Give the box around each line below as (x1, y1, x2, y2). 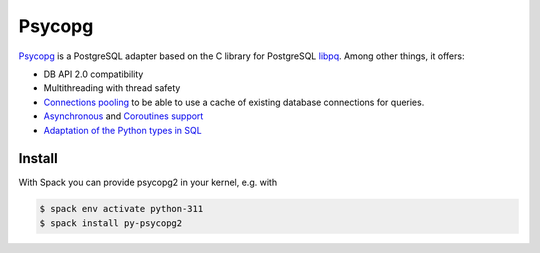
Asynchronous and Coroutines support (43, 110, 204, 122)
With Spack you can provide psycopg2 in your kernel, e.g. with (18, 176, 278, 189)
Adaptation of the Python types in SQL (43, 124, 202, 136)
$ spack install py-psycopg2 (39, 217, 183, 229)
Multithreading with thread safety (43, 82, 181, 94)
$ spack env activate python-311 (39, 203, 204, 215)
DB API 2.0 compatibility (43, 68, 144, 80)
